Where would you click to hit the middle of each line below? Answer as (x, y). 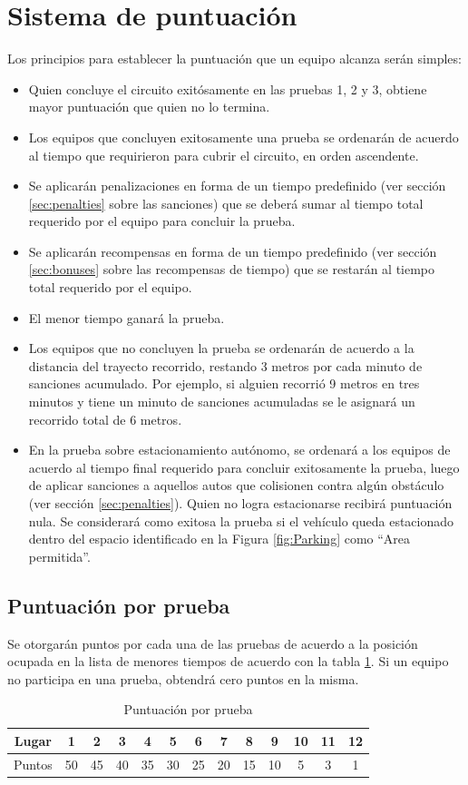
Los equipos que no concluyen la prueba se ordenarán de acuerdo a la (221, 348)
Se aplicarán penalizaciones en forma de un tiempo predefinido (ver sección (237, 186)
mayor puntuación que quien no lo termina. (149, 107)
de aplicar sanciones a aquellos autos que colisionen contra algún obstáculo (236, 485)
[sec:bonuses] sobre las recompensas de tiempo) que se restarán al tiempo (232, 269)
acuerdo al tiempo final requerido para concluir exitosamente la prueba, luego (244, 467)
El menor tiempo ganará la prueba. (127, 317)
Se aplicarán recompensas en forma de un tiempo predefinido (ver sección (233, 251)
